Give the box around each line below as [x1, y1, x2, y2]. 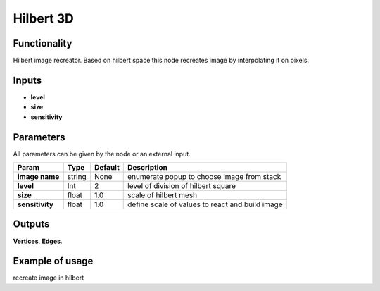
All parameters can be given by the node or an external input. [13, 149, 191, 158]
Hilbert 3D [13, 11, 74, 26]
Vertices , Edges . [13, 237, 63, 245]
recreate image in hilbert [13, 273, 84, 282]
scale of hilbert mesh [127, 190, 198, 200]
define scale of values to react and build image [127, 199, 283, 209]
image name [17, 172, 60, 182]
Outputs [13, 218, 50, 230]
